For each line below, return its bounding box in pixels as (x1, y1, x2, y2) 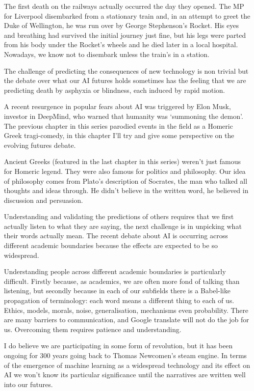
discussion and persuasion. (4, 195, 83, 205)
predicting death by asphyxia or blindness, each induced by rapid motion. (4, 84, 225, 95)
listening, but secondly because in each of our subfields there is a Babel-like (4, 285, 230, 296)
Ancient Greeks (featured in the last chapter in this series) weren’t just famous (4, 156, 241, 167)
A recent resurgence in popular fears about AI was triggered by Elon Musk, (4, 101, 231, 112)
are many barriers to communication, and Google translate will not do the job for (4, 314, 249, 325)
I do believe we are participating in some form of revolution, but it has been (4, 340, 233, 351)
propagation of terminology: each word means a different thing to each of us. (4, 295, 234, 306)
